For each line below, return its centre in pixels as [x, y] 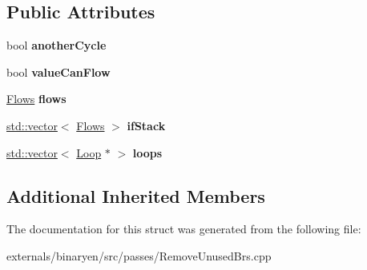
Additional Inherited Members [136, 195]
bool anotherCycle [56, 45]
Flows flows [36, 99]
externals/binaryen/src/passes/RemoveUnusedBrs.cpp [139, 255]
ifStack [146, 125]
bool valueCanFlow [58, 71]
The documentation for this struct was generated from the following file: [184, 229]
